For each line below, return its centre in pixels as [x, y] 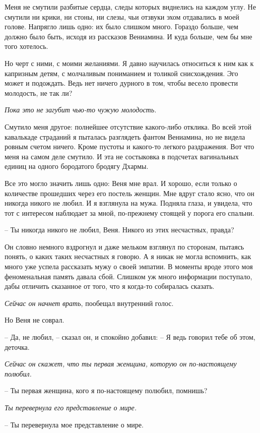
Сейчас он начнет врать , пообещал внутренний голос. [89, 303]
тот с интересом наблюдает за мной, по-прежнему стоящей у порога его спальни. [129, 212]
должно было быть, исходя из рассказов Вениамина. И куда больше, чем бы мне [128, 36]
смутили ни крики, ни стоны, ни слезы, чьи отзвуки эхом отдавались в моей [122, 16]
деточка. [17, 347]
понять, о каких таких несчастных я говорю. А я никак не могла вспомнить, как [128, 256]
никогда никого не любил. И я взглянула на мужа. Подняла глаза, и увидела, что [128, 203]
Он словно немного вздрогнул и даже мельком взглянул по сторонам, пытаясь [124, 246]
